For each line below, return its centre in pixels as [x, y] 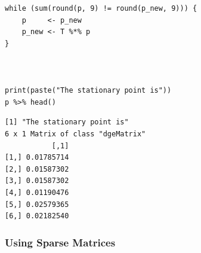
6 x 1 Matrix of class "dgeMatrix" [75, 134]
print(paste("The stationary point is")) [88, 91]
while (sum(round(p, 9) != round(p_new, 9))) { [101, 8]
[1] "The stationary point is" [67, 122]
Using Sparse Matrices [60, 242]
